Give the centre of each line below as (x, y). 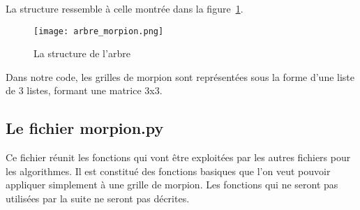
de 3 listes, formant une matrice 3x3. (84, 90)
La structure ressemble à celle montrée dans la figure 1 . (125, 8)
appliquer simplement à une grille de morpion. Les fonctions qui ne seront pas (172, 185)
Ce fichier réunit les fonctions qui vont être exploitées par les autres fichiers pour (178, 157)
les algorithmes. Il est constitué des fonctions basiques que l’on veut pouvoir (168, 171)
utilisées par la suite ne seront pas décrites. (98, 198)
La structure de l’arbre (82, 53)
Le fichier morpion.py (85, 128)
